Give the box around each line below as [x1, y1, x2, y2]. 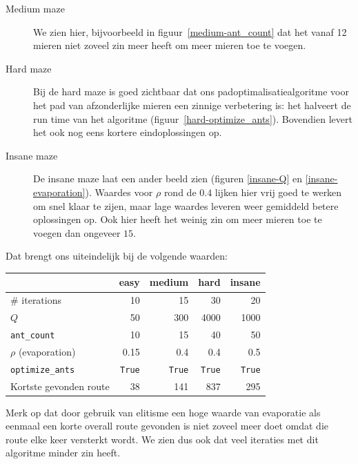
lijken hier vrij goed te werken [215, 184, 342, 199]
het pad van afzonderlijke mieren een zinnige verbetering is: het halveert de [33, 97, 351, 112]
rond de [163, 184, 197, 199]
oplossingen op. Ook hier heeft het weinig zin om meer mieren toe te [33, 212, 322, 226]
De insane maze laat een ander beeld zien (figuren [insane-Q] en [33, 171, 303, 186]
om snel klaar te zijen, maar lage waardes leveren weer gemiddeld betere [33, 198, 339, 213]
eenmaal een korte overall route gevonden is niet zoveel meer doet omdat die [6, 418, 328, 433]
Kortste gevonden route [10, 378, 110, 393]
